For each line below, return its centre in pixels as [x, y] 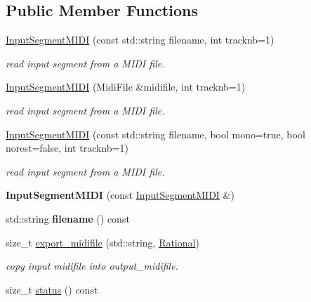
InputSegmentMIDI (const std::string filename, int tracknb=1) [140, 40]
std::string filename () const [68, 218]
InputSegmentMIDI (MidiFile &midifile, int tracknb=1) [126, 87]
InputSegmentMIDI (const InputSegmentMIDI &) [120, 195]
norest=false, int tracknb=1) [67, 148]
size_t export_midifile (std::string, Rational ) [102, 242]
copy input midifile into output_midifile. [92, 266]
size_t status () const [52, 289]
